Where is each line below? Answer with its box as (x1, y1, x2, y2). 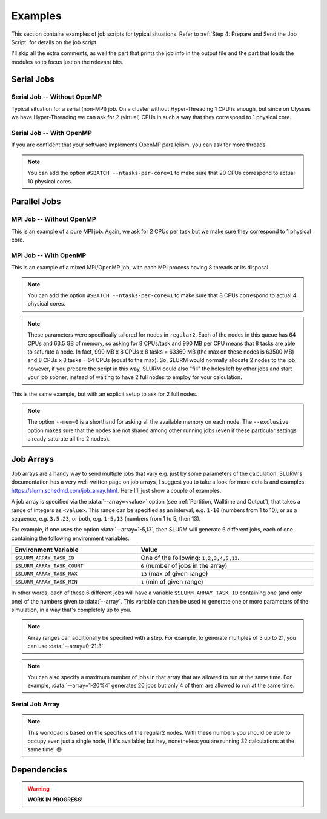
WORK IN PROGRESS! (27, 796, 83, 803)
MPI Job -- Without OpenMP (11, 215, 96, 223)
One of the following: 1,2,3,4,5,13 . (140, 554, 240, 562)
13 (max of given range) (140, 570, 208, 578)
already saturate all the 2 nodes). (27, 435, 110, 442)
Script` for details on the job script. (11, 38, 98, 45)
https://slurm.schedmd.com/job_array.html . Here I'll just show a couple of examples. (11, 487, 222, 494)
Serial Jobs (11, 74, 54, 84)
